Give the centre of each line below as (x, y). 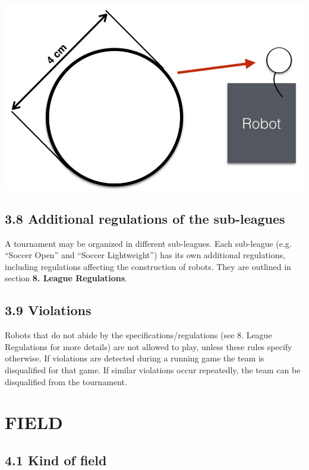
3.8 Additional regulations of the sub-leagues (145, 218)
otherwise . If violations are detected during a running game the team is (135, 358)
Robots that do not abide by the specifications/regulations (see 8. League (138, 335)
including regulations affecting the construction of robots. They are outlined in (148, 266)
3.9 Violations (48, 310)
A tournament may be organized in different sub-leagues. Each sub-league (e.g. (148, 243)
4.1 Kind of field (56, 460)
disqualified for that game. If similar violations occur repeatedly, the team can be (153, 370)
